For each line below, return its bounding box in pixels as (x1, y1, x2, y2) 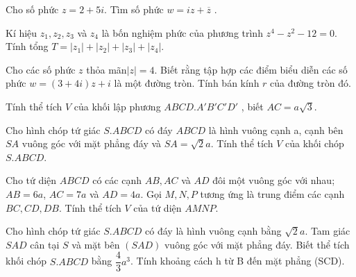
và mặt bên (71, 237, 120, 251)
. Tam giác (305, 224, 350, 238)
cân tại (30, 237, 60, 251)
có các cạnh (92, 173, 142, 187)
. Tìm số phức (104, 2, 164, 16)
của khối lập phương (74, 99, 161, 113)
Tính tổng (6, 39, 49, 53)
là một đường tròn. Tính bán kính (114, 76, 260, 90)
